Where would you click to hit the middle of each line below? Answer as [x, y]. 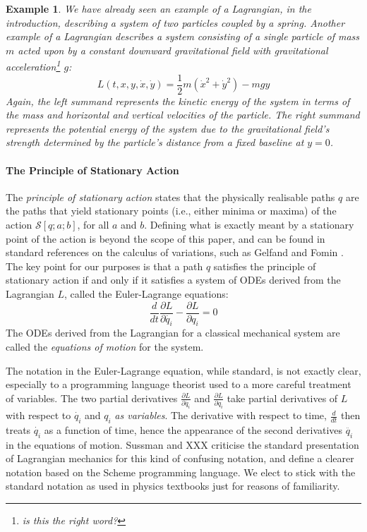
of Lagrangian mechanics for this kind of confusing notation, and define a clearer [180, 458]
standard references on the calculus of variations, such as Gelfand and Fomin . [175, 252]
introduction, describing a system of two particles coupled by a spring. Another [175, 22]
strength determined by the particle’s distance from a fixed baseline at [155, 142]
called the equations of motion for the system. [105, 347]
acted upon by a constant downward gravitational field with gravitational [173, 50]
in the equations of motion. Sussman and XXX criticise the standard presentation [182, 444]
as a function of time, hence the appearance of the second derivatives [193, 429]
